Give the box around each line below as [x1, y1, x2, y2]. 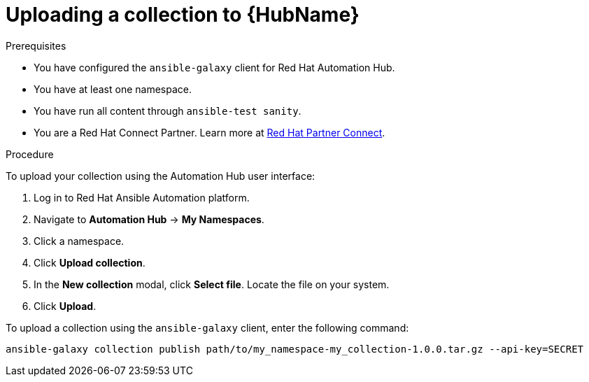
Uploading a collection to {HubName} [6, 3, 360, 27]
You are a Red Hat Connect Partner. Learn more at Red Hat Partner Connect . [34, 126, 385, 139]
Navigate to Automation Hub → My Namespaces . [34, 213, 264, 225]
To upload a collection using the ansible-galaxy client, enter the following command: [6, 321, 409, 334]
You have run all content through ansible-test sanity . [34, 104, 301, 117]
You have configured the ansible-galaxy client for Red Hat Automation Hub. [34, 61, 395, 73]
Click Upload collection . [34, 256, 146, 269]
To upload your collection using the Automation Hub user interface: [6, 169, 315, 182]
